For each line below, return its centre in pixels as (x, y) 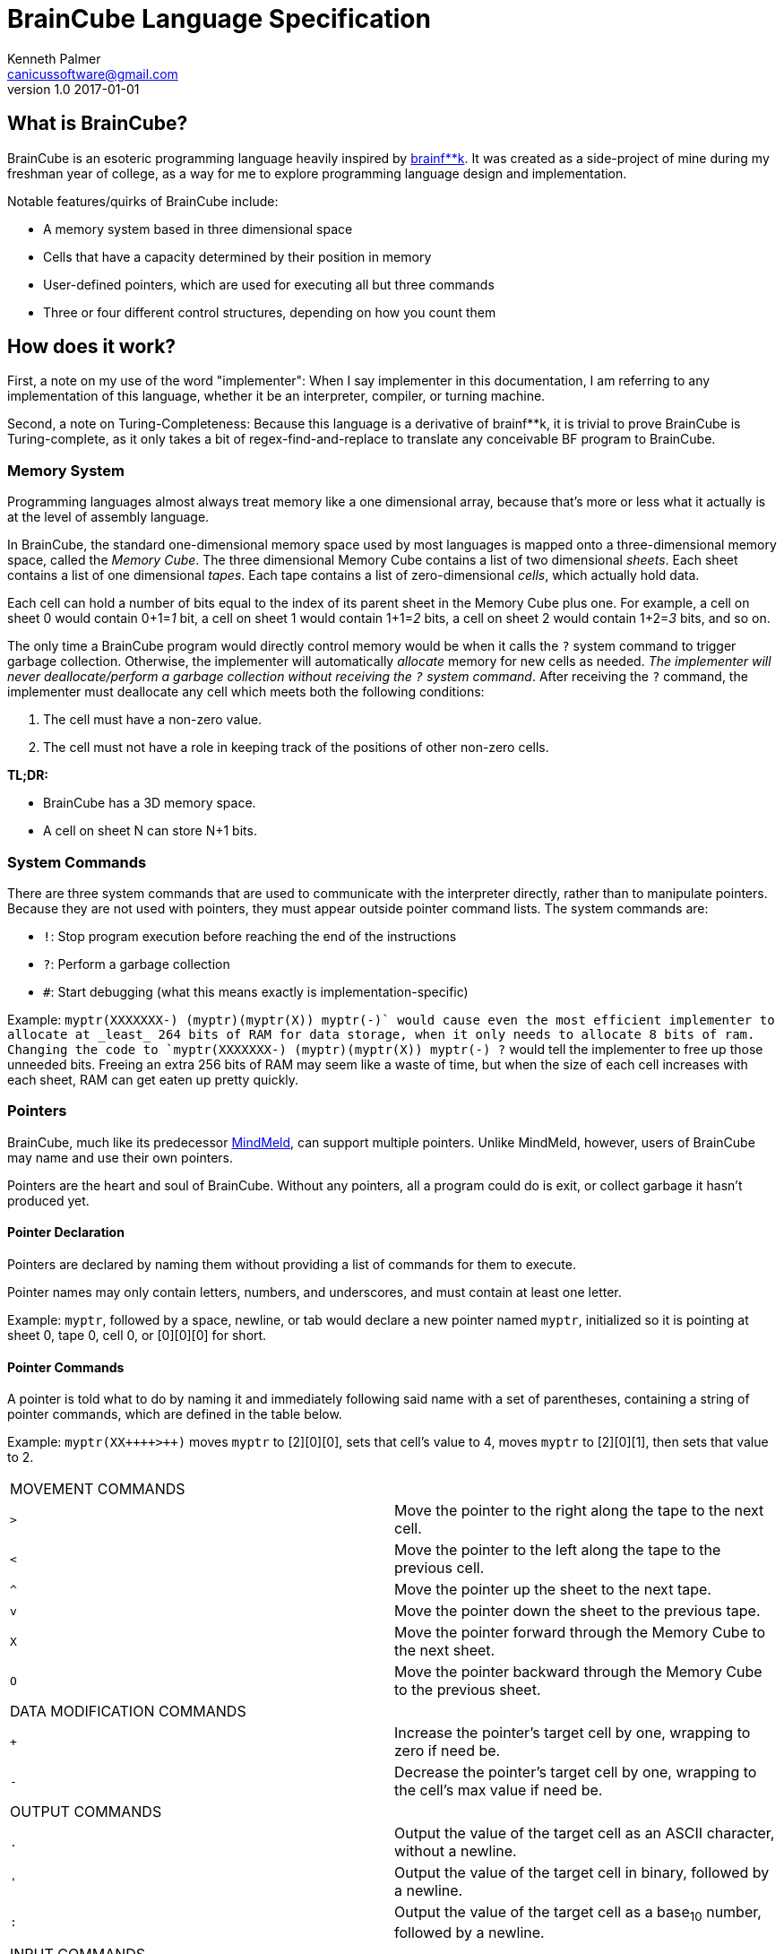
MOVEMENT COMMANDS (98, 1489)
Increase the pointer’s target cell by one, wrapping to (573, 1733)
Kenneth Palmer (54, 58)
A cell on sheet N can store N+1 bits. (150, 831)
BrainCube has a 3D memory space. (150, 803)
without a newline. (456, 1851)
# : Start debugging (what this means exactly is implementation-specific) (256, 991)
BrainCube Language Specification (219, 19)
